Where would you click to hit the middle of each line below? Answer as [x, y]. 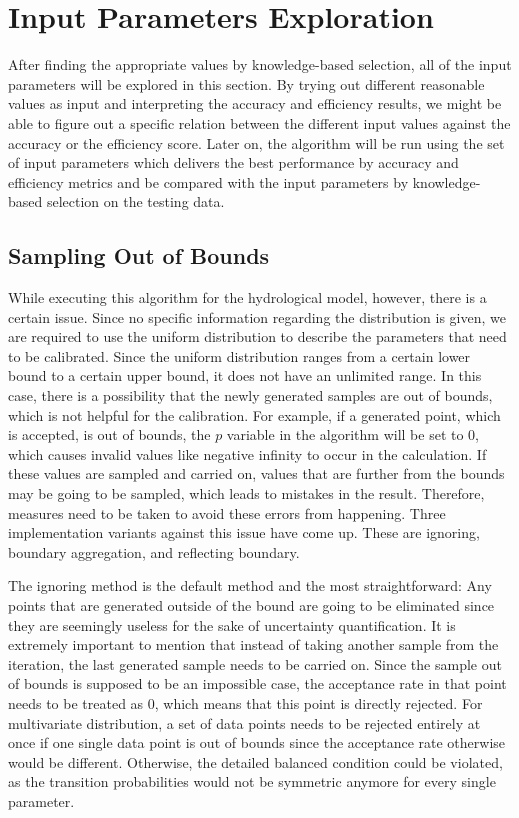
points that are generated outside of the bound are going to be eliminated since [251, 604]
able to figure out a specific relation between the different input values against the [259, 122]
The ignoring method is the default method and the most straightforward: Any [250, 585]
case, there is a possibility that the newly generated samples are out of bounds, [250, 395]
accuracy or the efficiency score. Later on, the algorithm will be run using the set [256, 142]
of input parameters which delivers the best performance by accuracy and [233, 162]
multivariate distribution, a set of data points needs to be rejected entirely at [244, 722]
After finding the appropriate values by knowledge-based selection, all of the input [260, 64]
